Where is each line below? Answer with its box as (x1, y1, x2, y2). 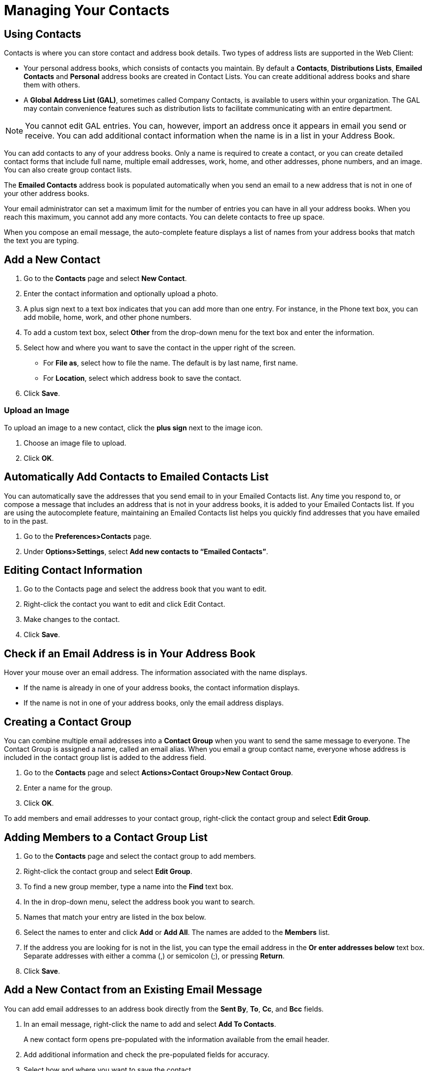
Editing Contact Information (4, 564, 143, 577)
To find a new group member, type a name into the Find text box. (24, 882, 234, 891)
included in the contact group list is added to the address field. (4, 753, 207, 762)
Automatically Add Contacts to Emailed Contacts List (4, 471, 269, 483)
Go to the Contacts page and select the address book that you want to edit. (24, 585, 267, 593)
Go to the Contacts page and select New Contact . (24, 274, 187, 283)
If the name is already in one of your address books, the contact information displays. (24, 683, 300, 692)
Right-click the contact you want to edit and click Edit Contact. (24, 600, 225, 609)
